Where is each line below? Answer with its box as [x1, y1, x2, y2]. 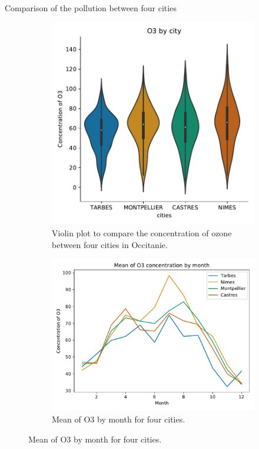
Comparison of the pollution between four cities [5, 2, 177, 14]
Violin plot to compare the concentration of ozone [52, 227, 232, 239]
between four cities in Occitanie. [52, 238, 168, 250]
